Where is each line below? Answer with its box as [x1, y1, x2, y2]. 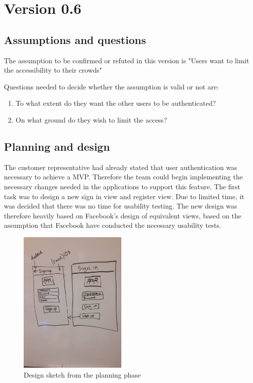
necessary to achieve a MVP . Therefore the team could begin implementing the [4, 171, 243, 182]
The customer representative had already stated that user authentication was [4, 162, 237, 172]
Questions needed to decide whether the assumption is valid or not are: [4, 81, 219, 91]
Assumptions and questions [4, 32, 146, 47]
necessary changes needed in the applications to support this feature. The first [4, 181, 241, 191]
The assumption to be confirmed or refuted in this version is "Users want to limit [4, 55, 250, 65]
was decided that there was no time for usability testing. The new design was [4, 201, 237, 211]
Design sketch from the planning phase [24, 370, 141, 380]
